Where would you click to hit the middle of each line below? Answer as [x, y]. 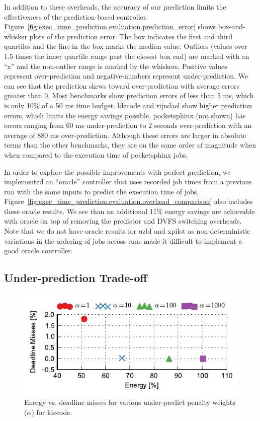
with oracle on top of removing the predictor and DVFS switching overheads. [123, 221]
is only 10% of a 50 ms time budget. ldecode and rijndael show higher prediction [128, 105]
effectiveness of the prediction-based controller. [76, 16]
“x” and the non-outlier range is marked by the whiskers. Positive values [116, 66]
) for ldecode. [52, 412]
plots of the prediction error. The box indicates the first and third [131, 36]
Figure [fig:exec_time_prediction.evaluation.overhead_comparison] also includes [128, 201]
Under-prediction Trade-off [76, 278]
